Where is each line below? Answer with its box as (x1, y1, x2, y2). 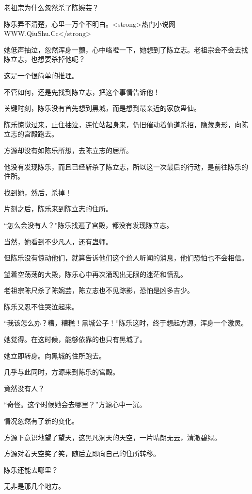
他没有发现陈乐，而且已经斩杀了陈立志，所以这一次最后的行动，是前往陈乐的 (4, 161, 248, 171)
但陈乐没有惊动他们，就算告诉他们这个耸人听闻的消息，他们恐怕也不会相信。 (4, 253, 248, 263)
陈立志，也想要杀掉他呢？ (4, 54, 85, 64)
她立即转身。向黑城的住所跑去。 (4, 350, 106, 360)
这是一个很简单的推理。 (4, 70, 79, 80)
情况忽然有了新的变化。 (4, 416, 79, 426)
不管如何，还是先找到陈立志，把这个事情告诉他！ (4, 86, 160, 97)
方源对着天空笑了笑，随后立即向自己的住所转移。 (4, 448, 160, 459)
